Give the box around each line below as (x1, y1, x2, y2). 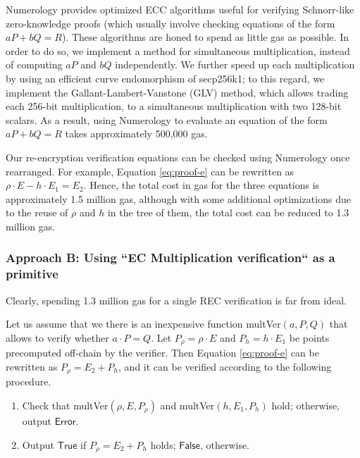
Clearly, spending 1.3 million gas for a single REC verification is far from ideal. (6, 292, 347, 307)
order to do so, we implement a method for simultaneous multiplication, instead (6, 43, 350, 58)
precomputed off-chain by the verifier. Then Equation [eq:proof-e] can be (6, 345, 319, 360)
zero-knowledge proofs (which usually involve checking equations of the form (6, 16, 335, 30)
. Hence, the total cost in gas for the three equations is (83, 178, 320, 192)
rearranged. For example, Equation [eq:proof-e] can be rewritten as (6, 163, 294, 178)
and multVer (160, 397, 215, 412)
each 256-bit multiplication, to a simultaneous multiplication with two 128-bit (6, 99, 342, 113)
